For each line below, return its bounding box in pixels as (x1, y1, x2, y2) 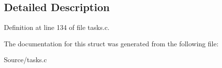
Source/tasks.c (4, 54, 47, 65)
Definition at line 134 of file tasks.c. (4, 22, 110, 32)
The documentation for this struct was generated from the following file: (4, 38, 219, 48)
